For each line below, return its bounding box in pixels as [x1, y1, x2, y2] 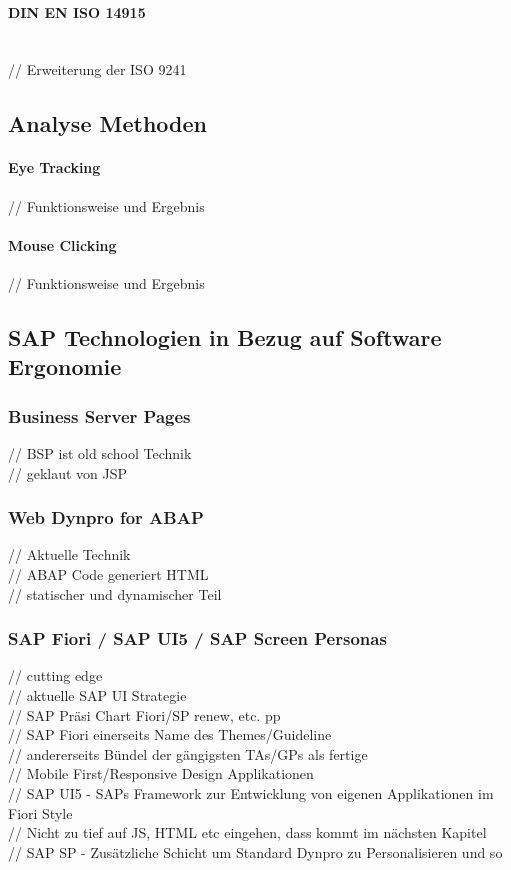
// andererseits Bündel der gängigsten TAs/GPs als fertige [8, 743, 368, 764]
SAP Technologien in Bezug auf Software [8, 321, 442, 352]
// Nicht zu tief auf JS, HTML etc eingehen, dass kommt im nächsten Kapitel [8, 822, 487, 843]
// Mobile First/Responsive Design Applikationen [8, 763, 314, 784]
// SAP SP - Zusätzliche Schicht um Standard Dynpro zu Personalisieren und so [8, 841, 503, 862]
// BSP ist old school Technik [8, 442, 192, 463]
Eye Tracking [8, 157, 101, 178]
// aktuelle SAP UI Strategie [8, 684, 187, 705]
